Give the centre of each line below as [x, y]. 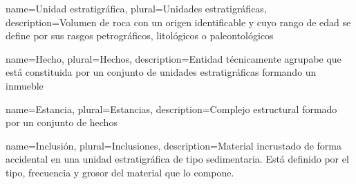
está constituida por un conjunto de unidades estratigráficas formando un [161, 72]
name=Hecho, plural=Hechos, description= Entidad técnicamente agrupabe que [174, 58]
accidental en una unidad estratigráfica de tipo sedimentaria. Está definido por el [177, 159]
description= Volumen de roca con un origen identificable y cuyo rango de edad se [178, 22]
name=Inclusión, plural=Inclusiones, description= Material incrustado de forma [174, 145]
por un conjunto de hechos [62, 122]
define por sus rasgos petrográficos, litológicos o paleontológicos [140, 35]
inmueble [25, 85]
